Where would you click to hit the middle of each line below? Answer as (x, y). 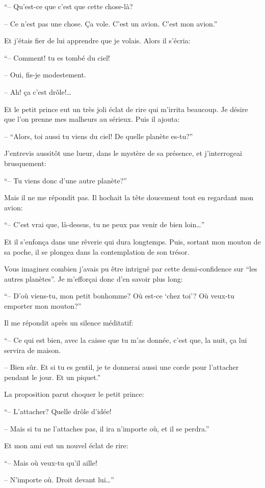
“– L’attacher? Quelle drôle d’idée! (58, 411)
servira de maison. (33, 350)
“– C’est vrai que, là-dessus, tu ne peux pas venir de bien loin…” (104, 224)
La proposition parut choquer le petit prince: (74, 394)
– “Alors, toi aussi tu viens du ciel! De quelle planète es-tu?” (99, 136)
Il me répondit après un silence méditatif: (69, 323)
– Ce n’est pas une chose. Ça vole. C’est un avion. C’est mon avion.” (111, 23)
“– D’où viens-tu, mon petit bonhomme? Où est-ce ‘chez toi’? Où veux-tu (119, 296)
